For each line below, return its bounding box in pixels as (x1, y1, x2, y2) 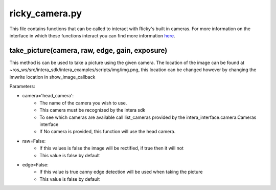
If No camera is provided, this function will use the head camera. (39, 129, 176, 135)
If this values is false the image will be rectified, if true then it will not (39, 145, 184, 151)
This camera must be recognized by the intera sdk (39, 107, 146, 113)
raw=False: (22, 138, 46, 144)
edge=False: (22, 161, 49, 167)
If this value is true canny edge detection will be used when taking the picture (39, 169, 203, 175)
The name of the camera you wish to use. (39, 100, 127, 106)
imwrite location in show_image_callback (9, 74, 96, 80)
